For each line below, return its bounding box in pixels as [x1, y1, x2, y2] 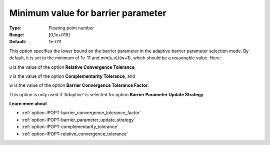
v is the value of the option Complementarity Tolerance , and [9, 73, 135, 79]
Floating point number [48, 25, 94, 31]
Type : [9, 25, 22, 31]
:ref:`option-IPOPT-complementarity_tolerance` [21, 124, 119, 130]
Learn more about [9, 101, 47, 107]
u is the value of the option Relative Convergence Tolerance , [9, 64, 136, 70]
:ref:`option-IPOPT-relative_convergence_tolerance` [21, 131, 128, 137]
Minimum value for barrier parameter [9, 7, 167, 18]
